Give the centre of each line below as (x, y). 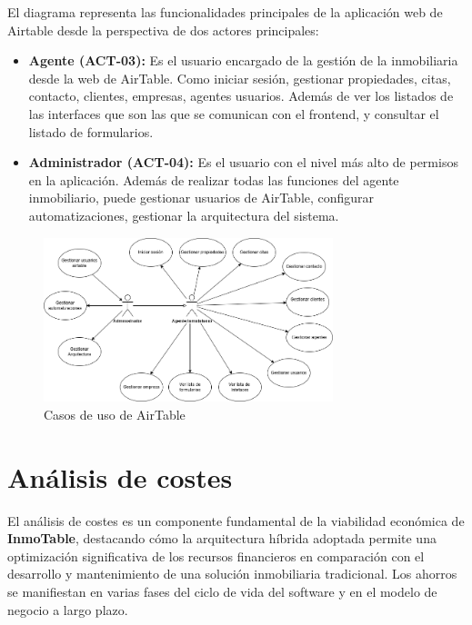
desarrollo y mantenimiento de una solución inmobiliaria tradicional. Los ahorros (232, 574)
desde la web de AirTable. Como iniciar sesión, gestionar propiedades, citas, (240, 78)
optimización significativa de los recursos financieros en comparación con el (216, 556)
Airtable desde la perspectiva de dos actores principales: (163, 30)
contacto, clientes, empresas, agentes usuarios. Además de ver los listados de (241, 96)
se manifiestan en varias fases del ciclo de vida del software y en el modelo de (222, 591)
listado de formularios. (91, 131)
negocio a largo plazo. (68, 609)
